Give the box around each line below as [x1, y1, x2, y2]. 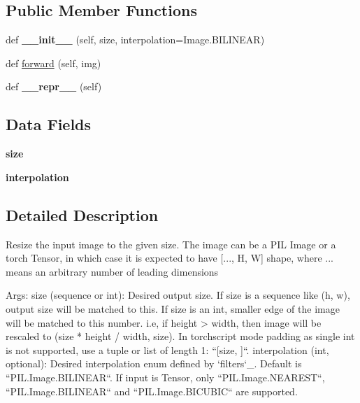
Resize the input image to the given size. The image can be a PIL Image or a [6, 236, 336, 251]
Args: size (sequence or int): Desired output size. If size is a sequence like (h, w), [6, 288, 350, 302]
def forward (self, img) [6, 55, 101, 70]
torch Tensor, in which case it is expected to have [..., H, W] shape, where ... [6, 250, 333, 265]
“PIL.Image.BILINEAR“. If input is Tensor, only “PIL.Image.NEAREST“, [6, 369, 325, 384]
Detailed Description [6, 204, 159, 225]
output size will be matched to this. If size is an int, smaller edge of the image [6, 301, 340, 316]
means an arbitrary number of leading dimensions [6, 264, 219, 278]
